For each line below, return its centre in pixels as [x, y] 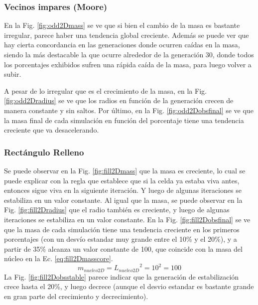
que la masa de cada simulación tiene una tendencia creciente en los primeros [122, 229]
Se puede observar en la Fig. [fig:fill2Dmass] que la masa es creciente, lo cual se [125, 170]
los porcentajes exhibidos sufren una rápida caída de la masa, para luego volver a [128, 64]
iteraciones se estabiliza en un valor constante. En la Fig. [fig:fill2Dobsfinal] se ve [127, 219]
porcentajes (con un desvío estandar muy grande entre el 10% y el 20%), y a [121, 239]
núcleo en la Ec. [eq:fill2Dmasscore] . [59, 258]
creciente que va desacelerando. [52, 130]
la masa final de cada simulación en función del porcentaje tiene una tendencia [124, 120]
